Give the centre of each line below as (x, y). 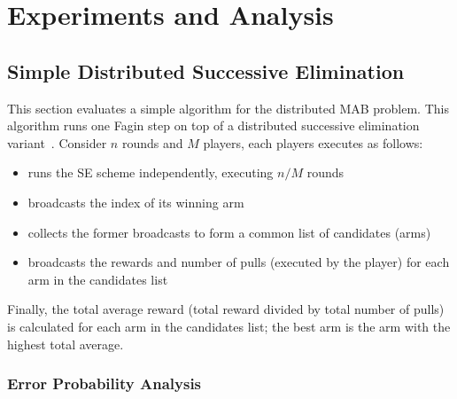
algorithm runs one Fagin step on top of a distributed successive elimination (213, 125)
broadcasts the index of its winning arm (136, 202)
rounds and (152, 142)
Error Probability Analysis (105, 383)
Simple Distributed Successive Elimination (206, 70)
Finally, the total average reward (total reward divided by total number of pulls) (226, 309)
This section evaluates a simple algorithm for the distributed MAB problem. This (228, 108)
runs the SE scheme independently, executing (151, 172)
